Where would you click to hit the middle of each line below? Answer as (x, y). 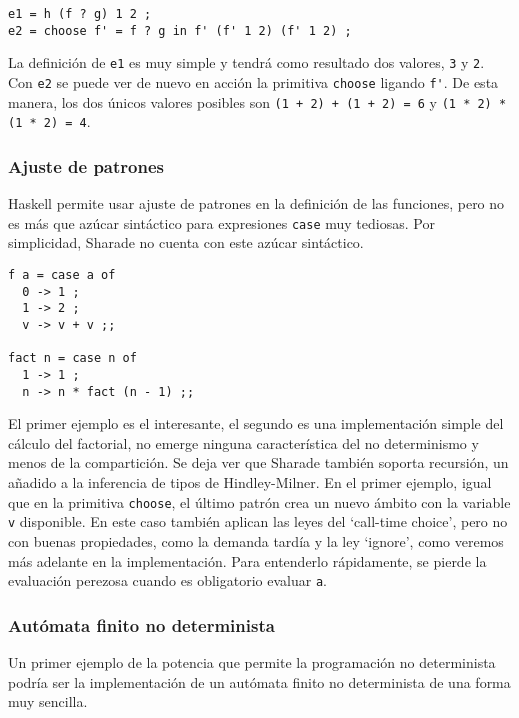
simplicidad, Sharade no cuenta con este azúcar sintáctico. (186, 242)
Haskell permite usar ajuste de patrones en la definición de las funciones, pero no (256, 203)
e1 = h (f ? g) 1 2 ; (80, 14)
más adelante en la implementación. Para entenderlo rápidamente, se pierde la (247, 560)
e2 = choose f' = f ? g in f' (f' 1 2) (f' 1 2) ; (180, 30)
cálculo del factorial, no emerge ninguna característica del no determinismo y (243, 442)
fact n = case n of (72, 358)
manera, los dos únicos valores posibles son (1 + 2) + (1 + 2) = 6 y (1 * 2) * (257, 101)
